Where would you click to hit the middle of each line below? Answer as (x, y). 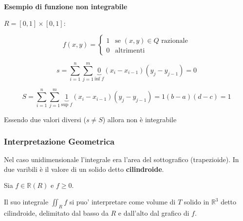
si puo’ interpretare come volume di (122, 202)
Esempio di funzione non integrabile (66, 6)
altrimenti (130, 51)
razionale (175, 41)
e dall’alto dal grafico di (154, 212)
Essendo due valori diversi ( (45, 120)
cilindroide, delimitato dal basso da (56, 212)
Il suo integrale (26, 202)
